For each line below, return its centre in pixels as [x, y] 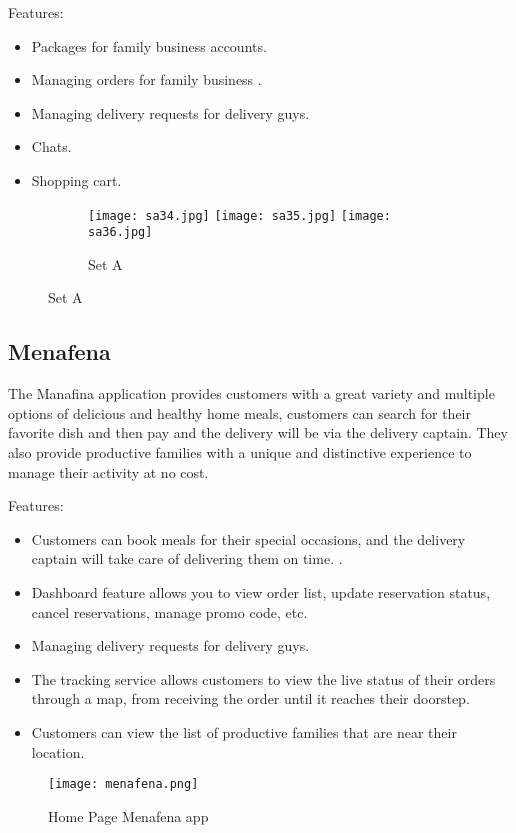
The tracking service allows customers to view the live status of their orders [263, 678]
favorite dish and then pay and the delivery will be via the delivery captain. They [258, 432]
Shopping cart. [76, 179]
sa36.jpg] [120, 232]
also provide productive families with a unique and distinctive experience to [240, 452]
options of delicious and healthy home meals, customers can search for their [239, 412]
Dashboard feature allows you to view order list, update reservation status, [261, 592]
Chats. [51, 146]
